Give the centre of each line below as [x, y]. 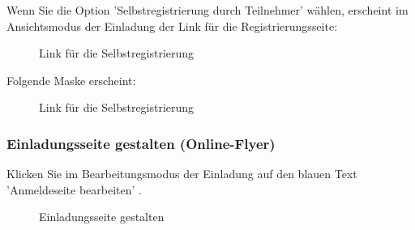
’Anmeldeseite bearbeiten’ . [74, 189]
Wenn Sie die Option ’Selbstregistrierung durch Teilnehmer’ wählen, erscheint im [207, 10]
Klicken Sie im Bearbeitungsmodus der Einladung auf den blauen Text [182, 174]
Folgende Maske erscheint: [71, 80]
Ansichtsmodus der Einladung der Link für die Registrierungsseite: [172, 26]
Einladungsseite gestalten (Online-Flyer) [141, 143]
